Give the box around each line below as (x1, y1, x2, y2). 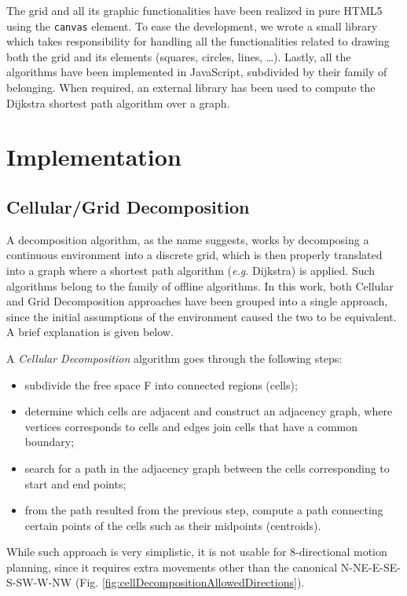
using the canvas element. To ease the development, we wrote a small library (6, 17, 378, 34)
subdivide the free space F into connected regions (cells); (24, 376, 298, 393)
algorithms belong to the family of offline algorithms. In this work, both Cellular (6, 277, 394, 294)
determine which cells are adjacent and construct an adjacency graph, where (24, 403, 393, 419)
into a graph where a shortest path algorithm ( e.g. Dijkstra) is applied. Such (6, 261, 376, 278)
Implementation (6, 141, 181, 173)
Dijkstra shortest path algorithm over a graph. (6, 94, 230, 111)
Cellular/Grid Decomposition (6, 194, 250, 218)
